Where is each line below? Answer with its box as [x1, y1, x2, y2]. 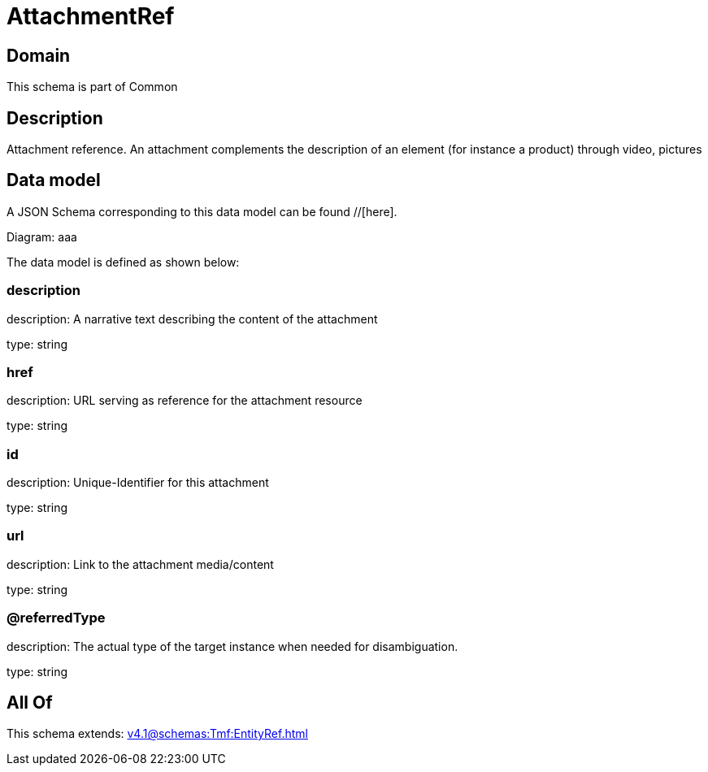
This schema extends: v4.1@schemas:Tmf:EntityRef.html [7, 726, 308, 741]
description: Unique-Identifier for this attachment [7, 475, 269, 490]
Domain [7, 45, 71, 66]
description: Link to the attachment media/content [7, 557, 274, 571]
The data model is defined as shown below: [7, 254, 240, 269]
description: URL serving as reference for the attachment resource [7, 393, 363, 408]
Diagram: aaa [7, 229, 77, 244]
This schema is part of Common [7, 80, 178, 94]
